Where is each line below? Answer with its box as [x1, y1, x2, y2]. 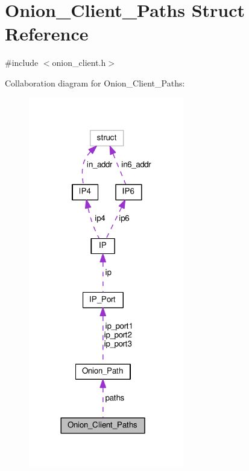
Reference [5, 21, 89, 46]
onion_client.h [52, 56, 106, 69]
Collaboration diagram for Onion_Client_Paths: [5, 76, 185, 89]
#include [5, 56, 39, 69]
